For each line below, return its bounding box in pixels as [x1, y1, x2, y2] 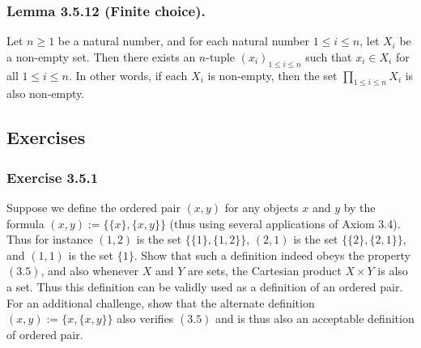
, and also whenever [40, 262, 139, 279]
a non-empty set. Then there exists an [6, 48, 196, 65]
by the [343, 199, 376, 215]
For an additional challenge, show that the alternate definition [6, 294, 315, 311]
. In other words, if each [69, 66, 188, 83]
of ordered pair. [6, 325, 83, 342]
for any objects [224, 199, 299, 215]
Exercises [6, 125, 86, 150]
